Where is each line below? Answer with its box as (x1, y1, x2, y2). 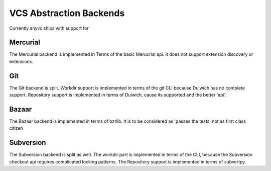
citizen (9, 125, 24, 131)
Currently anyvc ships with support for (9, 25, 89, 31)
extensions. (9, 58, 34, 64)
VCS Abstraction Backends (9, 8, 125, 19)
